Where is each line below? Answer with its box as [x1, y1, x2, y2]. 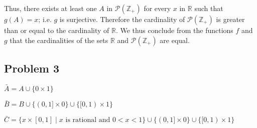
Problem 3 [4, 60, 59, 75]
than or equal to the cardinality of [4, 25, 109, 35]
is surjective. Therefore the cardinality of [59, 14, 185, 24]
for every [144, 3, 171, 13]
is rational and [65, 116, 110, 124]
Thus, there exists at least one [4, 3, 97, 13]
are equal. [160, 34, 190, 45]
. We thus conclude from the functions [115, 25, 233, 35]
